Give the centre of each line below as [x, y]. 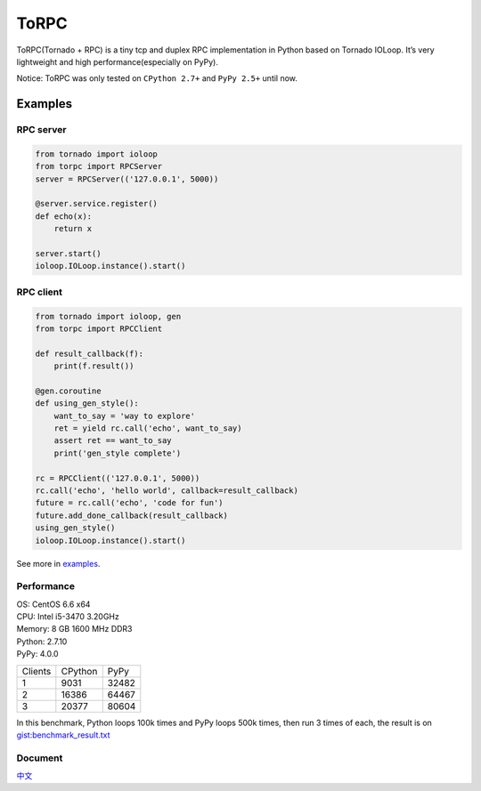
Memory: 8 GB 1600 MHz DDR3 [74, 629]
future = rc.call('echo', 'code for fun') [129, 503]
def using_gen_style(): [87, 404]
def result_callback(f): [90, 353]
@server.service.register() [96, 204]
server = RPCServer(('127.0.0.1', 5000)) [127, 179]
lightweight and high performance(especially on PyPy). [117, 61]
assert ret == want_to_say [113, 441]
